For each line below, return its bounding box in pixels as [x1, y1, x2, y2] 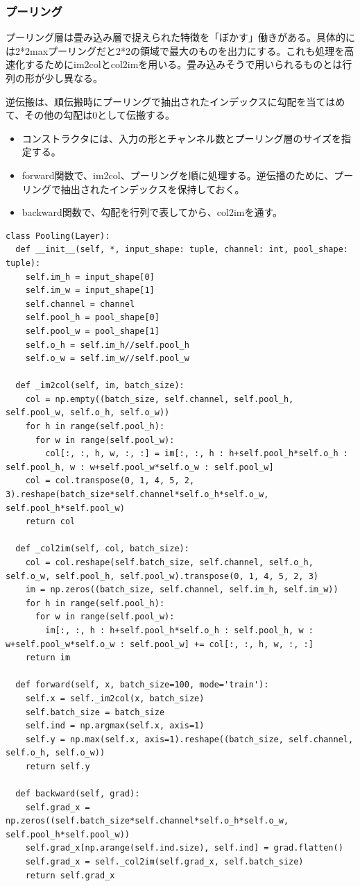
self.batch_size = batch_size [25, 707, 165, 717]
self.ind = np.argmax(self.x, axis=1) [25, 721, 205, 731]
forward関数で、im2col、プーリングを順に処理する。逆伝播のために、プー [22, 167, 354, 182]
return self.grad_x [25, 870, 115, 880]
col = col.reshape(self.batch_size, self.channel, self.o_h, [25, 558, 314, 567]
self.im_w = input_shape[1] [25, 285, 155, 296]
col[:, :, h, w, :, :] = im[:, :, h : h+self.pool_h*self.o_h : [45, 449, 348, 459]
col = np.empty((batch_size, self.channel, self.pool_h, [25, 394, 294, 404]
